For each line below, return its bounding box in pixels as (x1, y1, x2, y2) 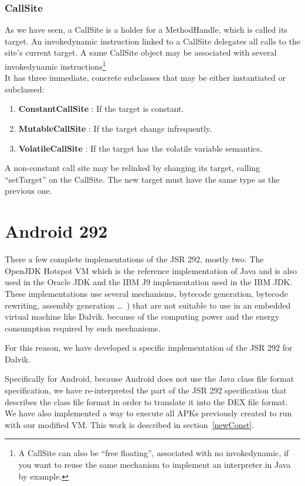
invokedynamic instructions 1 (5, 59, 106, 72)
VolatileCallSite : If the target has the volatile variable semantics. (18, 142, 262, 154)
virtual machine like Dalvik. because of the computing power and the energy (5, 310, 280, 323)
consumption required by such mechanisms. (5, 321, 161, 334)
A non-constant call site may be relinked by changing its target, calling (5, 162, 260, 174)
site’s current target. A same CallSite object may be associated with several (5, 46, 277, 59)
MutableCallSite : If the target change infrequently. (18, 122, 212, 135)
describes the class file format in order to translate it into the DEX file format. (5, 395, 288, 408)
